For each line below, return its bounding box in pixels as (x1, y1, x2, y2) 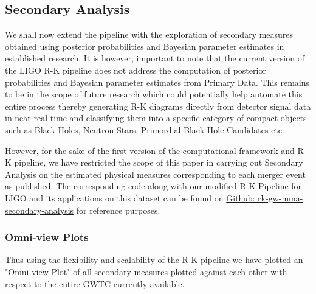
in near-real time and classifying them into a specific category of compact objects (5, 111, 307, 124)
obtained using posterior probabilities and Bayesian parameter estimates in (5, 40, 284, 52)
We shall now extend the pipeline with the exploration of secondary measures (5, 28, 294, 41)
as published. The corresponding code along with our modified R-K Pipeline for (5, 180, 302, 192)
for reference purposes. (76, 203, 160, 216)
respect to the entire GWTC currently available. (5, 277, 185, 290)
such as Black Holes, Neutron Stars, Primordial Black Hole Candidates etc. (5, 123, 284, 136)
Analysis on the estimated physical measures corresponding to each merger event (5, 167, 306, 180)
